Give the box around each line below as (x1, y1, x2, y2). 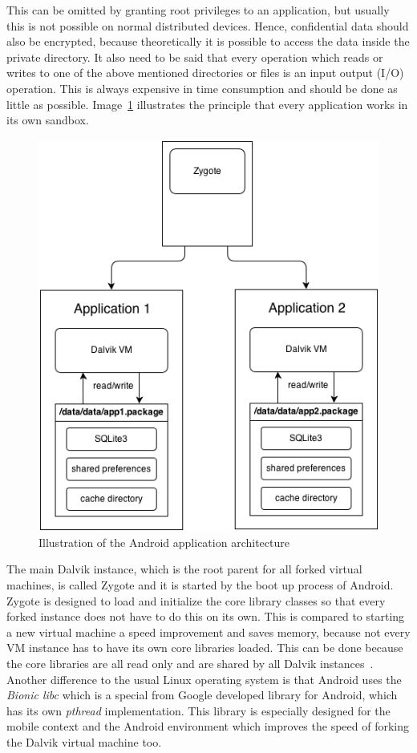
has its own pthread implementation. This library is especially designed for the (6, 702, 391, 719)
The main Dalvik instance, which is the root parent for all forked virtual (6, 561, 362, 577)
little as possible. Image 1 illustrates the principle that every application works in (6, 95, 408, 112)
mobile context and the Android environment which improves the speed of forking (6, 718, 409, 735)
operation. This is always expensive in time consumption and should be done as (6, 79, 398, 96)
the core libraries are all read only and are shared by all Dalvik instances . (6, 654, 374, 671)
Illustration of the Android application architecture (38, 533, 289, 550)
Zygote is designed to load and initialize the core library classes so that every (6, 592, 386, 609)
